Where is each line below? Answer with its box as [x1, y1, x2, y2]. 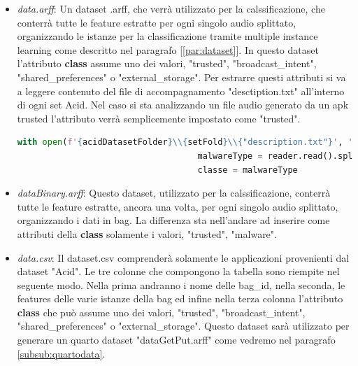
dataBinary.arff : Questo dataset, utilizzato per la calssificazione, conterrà [17, 185, 331, 200]
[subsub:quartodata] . [17, 346, 106, 360]
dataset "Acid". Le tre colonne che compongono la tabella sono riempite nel [17, 264, 340, 279]
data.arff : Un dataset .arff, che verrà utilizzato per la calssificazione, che [17, 1, 325, 15]
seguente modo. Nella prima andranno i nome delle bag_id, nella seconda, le [17, 277, 345, 292]
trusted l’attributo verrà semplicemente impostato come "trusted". [17, 111, 301, 125]
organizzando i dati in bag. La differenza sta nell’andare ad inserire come [17, 213, 330, 227]
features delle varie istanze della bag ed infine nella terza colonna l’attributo [17, 291, 343, 306]
